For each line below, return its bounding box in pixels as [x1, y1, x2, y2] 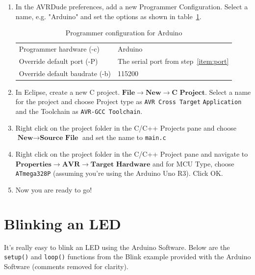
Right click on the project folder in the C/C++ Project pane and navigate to [15, 148, 248, 159]
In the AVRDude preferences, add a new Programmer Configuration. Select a [15, 1, 248, 11]
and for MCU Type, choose [152, 158, 234, 168]
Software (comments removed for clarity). [4, 261, 128, 271]
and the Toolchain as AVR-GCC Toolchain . [15, 106, 143, 116]
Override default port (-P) [19, 55, 98, 66]
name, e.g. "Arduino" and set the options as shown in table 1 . [15, 11, 202, 21]
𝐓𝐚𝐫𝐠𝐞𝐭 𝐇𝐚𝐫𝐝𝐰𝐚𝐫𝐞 [90, 161, 151, 168]
